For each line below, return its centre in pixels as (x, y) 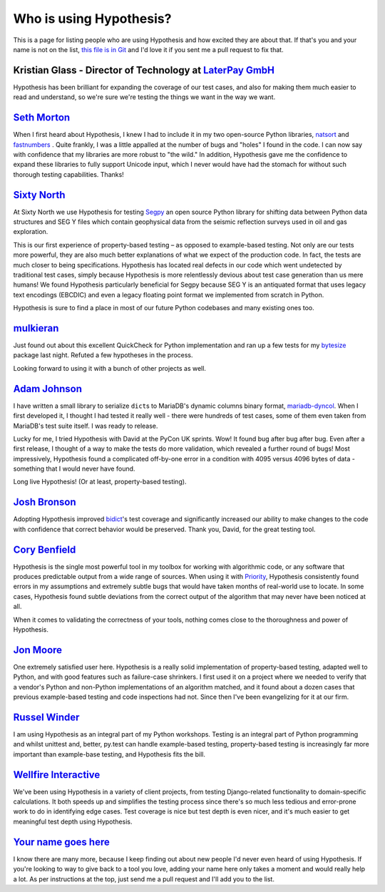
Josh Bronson (45, 502)
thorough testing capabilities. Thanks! (68, 174)
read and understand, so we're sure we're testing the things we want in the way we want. (144, 97)
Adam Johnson (47, 389)
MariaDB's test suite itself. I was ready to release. (86, 426)
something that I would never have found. (74, 469)
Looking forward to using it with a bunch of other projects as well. (110, 368)
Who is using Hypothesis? (92, 19)
